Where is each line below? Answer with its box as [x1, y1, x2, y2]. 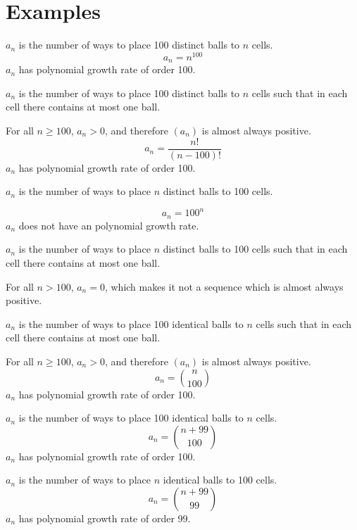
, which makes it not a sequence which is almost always [104, 279, 344, 294]
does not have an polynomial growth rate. [18, 217, 199, 232]
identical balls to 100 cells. [163, 472, 277, 487]
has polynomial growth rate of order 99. [18, 510, 191, 525]
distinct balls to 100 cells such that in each [163, 241, 348, 256]
